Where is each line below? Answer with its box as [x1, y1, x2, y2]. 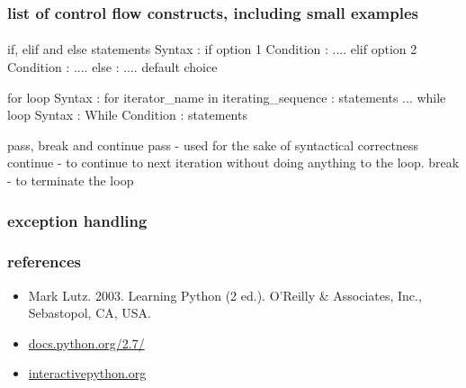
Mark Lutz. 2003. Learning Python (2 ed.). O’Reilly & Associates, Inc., [28, 285, 422, 304]
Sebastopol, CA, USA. [28, 303, 152, 322]
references [7, 250, 81, 273]
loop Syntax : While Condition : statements [7, 105, 247, 124]
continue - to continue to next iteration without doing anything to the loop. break [7, 153, 460, 172]
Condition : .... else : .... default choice [7, 58, 218, 77]
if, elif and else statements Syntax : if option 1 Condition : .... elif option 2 [7, 40, 417, 59]
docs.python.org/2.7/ [28, 333, 145, 352]
